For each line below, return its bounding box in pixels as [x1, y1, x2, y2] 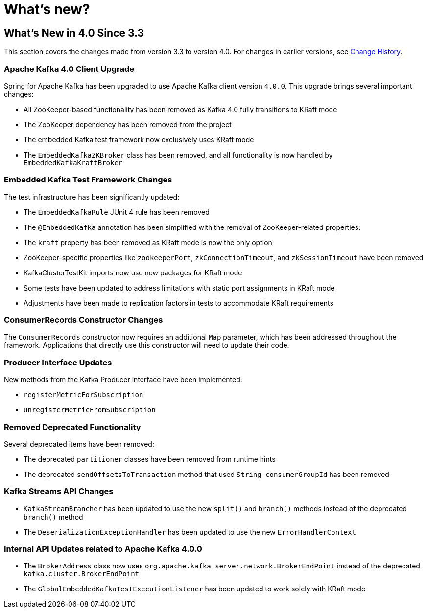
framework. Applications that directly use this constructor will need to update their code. [4, 341, 289, 350]
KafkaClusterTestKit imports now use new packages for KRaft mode [24, 268, 242, 277]
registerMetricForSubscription [24, 391, 143, 399]
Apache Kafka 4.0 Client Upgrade [4, 64, 135, 74]
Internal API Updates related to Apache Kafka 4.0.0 [4, 544, 202, 554]
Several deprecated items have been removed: [4, 439, 154, 448]
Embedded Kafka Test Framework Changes [4, 175, 172, 185]
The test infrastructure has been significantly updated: [4, 192, 180, 201]
